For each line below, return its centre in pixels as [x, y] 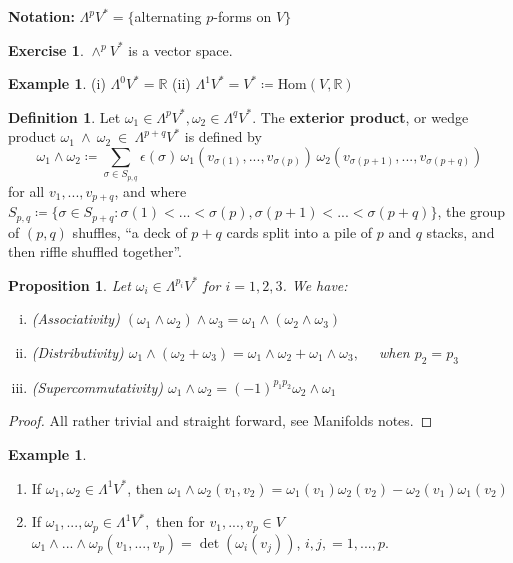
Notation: [41, 16]
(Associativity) [75, 318]
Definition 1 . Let [64, 116]
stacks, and [460, 231]
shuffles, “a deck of [129, 231]
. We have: [315, 284]
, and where [150, 190]
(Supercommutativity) [97, 386]
